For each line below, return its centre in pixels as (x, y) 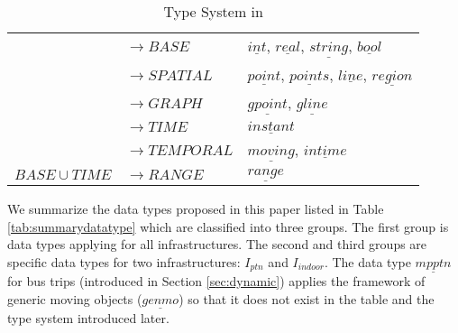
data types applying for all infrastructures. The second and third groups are (217, 244)
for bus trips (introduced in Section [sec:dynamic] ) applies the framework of (216, 281)
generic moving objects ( (75, 298)
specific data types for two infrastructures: (124, 261)
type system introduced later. (88, 318)
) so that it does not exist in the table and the (307, 298)
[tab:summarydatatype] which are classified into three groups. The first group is (228, 226)
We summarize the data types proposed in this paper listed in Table (196, 209)
